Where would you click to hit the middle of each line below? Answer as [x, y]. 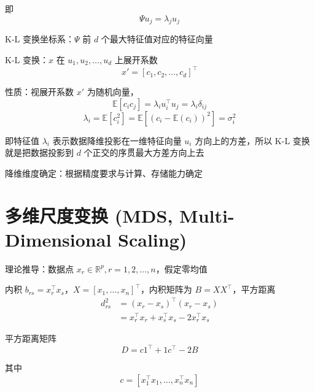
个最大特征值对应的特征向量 [157, 39]
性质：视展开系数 [39, 92]
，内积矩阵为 [166, 289]
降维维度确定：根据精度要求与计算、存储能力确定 [104, 173]
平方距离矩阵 [31, 338]
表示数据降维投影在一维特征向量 [117, 140]
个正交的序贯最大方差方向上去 [144, 152]
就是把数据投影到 [39, 152]
